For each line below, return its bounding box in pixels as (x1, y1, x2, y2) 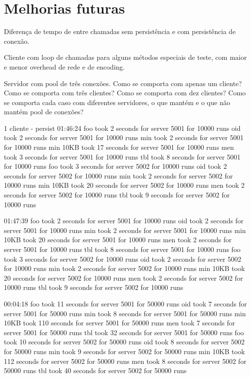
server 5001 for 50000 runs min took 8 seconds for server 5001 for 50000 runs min (4, 308, 246, 318)
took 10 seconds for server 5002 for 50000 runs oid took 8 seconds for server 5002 (4, 337, 245, 347)
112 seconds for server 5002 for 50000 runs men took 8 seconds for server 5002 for (4, 356, 247, 366)
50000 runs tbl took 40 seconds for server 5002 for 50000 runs (4, 365, 187, 376)
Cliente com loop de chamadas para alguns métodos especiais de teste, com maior (4, 52, 247, 62)
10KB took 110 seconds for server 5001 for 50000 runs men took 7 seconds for (4, 318, 235, 328)
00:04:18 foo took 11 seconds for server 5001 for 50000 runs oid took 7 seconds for (4, 298, 247, 308)
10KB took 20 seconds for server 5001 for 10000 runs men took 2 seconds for (4, 234, 232, 245)
